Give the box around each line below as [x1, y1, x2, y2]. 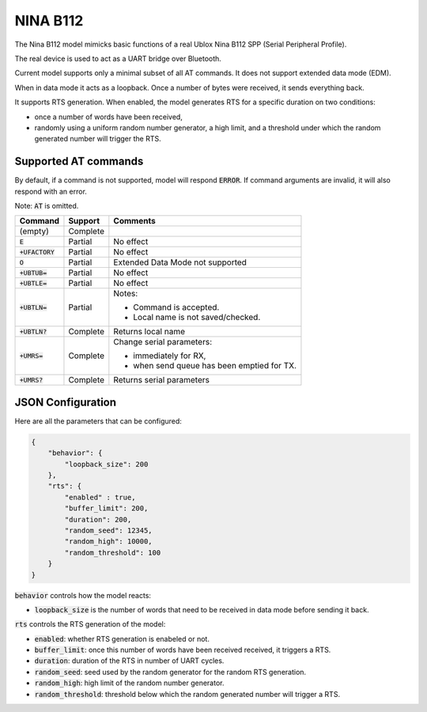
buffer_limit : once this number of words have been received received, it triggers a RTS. [34, 645, 331, 655]
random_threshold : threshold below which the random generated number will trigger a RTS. [34, 689, 340, 699]
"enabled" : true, [64, 492, 136, 502]
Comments [113, 216, 156, 227]
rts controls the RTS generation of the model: [14, 620, 166, 629]
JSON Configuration [14, 395, 117, 409]
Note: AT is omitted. [14, 201, 79, 210]
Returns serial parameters [113, 375, 210, 386]
